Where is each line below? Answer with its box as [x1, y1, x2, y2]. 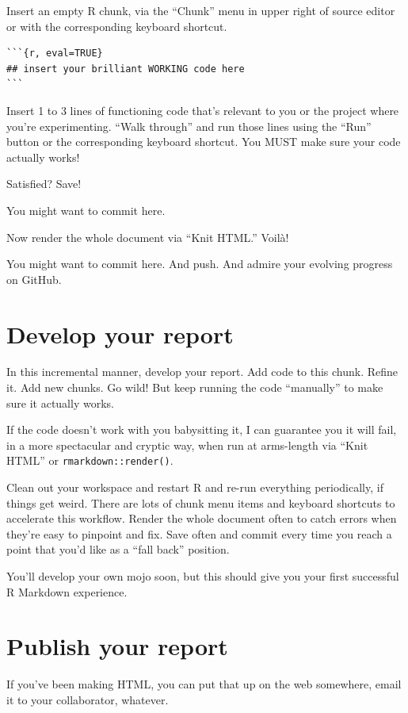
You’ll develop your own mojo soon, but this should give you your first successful [6, 568, 399, 585]
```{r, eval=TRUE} [6, 48, 103, 59]
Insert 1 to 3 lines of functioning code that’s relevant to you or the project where [6, 102, 399, 118]
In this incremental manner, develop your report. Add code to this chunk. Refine [6, 363, 398, 380]
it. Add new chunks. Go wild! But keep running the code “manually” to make [6, 379, 383, 396]
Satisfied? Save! [6, 175, 82, 192]
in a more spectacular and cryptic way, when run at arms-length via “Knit [6, 436, 368, 453]
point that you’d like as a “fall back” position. [6, 541, 230, 558]
